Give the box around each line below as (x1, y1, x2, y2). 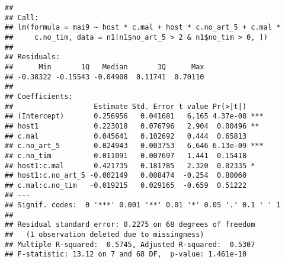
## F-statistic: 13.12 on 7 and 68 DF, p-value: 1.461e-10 (5, 250, 247, 259)
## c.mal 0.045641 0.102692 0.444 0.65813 (5, 131, 247, 140)
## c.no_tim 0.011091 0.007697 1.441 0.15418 (5, 151, 247, 160)
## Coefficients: (5, 92, 73, 101)
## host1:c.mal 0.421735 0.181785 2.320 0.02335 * (5, 161, 255, 170)
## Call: (5, 13, 39, 22)
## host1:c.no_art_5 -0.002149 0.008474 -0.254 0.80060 (5, 171, 247, 180)
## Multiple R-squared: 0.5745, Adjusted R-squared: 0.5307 (5, 240, 255, 249)
